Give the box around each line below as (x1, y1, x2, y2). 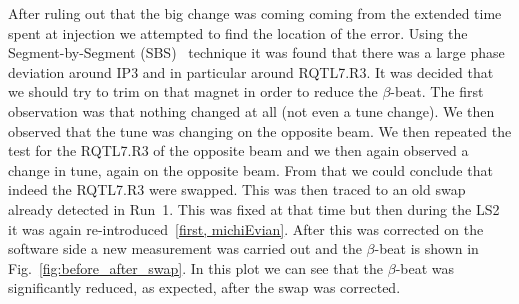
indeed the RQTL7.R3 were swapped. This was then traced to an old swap (8, 179, 466, 200)
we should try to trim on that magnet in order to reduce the (8, 81, 378, 102)
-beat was (395, 257, 455, 278)
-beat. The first (390, 81, 484, 102)
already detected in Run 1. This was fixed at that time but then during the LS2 (8, 198, 500, 219)
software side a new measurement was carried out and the (8, 238, 362, 259)
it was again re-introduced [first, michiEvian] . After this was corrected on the (8, 218, 484, 239)
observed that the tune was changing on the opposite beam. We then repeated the (8, 120, 512, 141)
